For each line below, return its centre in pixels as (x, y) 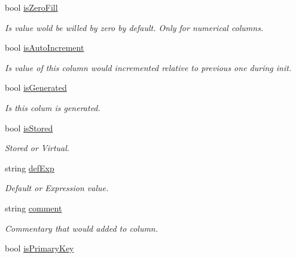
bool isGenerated (36, 87)
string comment (33, 208)
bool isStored (29, 128)
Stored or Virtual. (37, 148)
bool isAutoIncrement (45, 47)
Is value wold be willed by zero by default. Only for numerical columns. (134, 27)
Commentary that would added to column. (82, 228)
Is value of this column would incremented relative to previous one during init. (148, 67)
